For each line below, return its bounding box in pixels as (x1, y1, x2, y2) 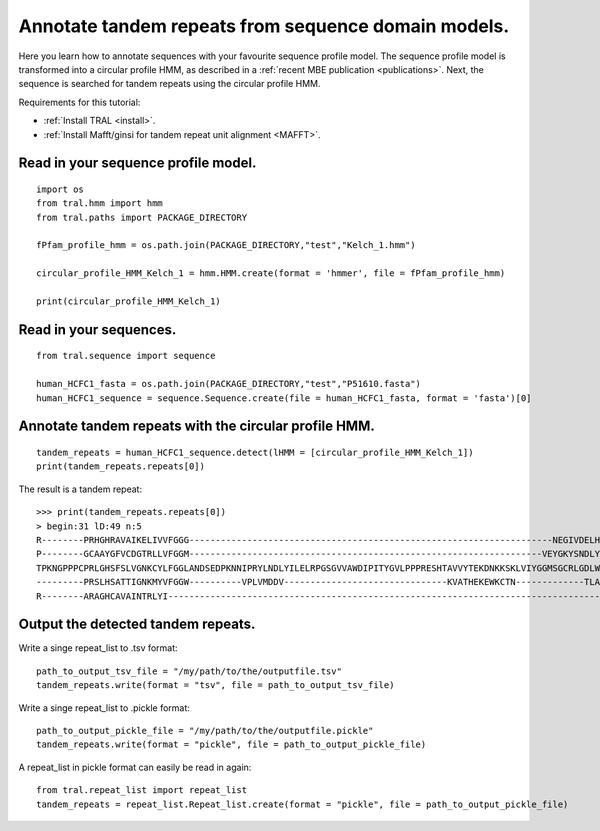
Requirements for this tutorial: (18, 96, 141, 108)
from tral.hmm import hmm (36, 198, 164, 209)
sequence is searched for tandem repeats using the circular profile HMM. (18, 78, 321, 90)
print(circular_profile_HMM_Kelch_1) (36, 296, 222, 307)
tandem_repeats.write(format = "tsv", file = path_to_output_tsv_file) (36, 680, 395, 691)
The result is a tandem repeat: (18, 483, 143, 495)
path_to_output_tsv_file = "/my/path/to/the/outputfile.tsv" (36, 665, 342, 677)
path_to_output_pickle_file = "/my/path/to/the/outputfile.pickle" (36, 725, 374, 736)
